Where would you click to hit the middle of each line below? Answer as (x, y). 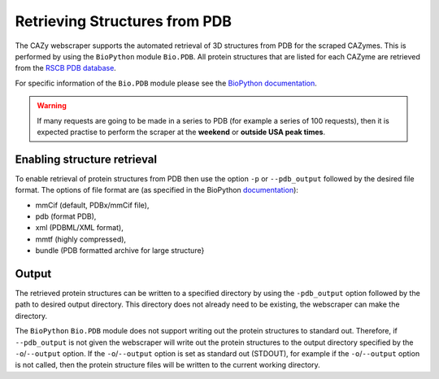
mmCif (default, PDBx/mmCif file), (92, 205)
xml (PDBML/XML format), (79, 228)
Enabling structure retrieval (86, 159)
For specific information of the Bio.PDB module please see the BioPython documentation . (166, 83)
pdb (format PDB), (66, 216)
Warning (52, 106)
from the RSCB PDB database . (66, 68)
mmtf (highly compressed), (80, 239)
